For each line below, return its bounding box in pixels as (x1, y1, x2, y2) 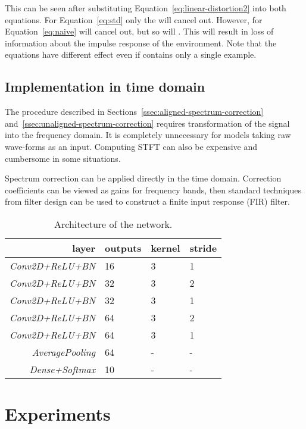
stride (189, 240, 217, 255)
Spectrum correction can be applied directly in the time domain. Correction (5, 172, 282, 184)
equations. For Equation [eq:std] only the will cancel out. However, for (5, 13, 263, 26)
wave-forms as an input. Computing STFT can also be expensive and (5, 140, 258, 152)
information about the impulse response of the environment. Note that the (5, 36, 277, 49)
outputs (105, 240, 142, 255)
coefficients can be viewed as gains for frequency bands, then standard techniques (5, 183, 301, 196)
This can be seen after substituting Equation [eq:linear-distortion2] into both (5, 2, 286, 14)
